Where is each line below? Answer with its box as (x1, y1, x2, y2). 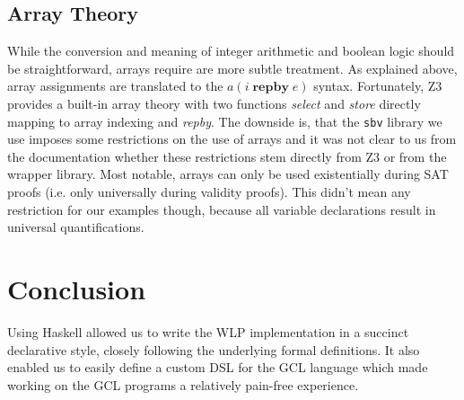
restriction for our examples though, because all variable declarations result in (7, 200, 436, 218)
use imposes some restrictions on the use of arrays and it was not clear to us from (7, 129, 457, 148)
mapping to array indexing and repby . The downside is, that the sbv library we (7, 111, 442, 130)
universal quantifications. (7, 218, 144, 236)
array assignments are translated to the (7, 76, 223, 95)
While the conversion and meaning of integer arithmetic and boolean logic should (7, 41, 455, 60)
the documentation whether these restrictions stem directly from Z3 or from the (7, 147, 447, 165)
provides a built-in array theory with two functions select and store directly (7, 93, 421, 112)
